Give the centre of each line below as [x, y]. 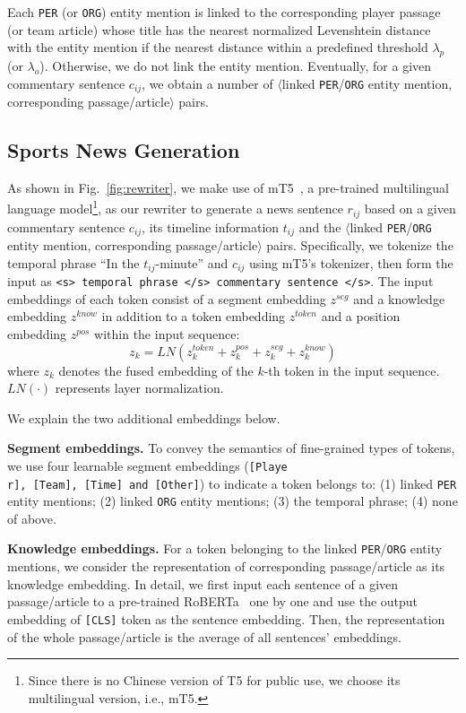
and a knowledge [399, 298]
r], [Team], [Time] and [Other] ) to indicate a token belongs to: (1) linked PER [232, 483]
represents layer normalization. [139, 388]
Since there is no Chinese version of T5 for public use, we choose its [214, 680]
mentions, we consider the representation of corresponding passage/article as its [226, 566]
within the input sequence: [167, 333]
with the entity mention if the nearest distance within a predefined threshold [218, 47]
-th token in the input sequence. [352, 370]
